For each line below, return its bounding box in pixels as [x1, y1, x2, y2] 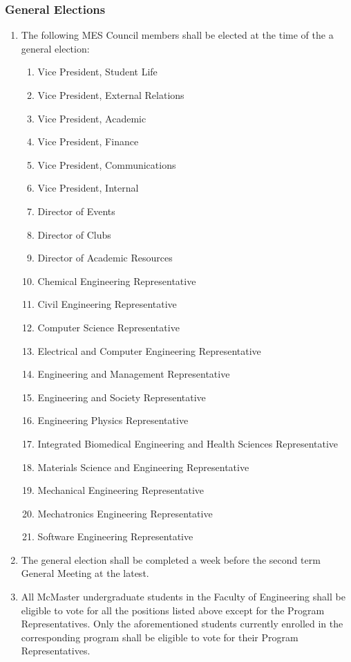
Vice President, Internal [37, 181, 139, 195]
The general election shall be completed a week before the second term [21, 552, 321, 567]
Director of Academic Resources [37, 250, 173, 265]
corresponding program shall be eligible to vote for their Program [21, 629, 298, 644]
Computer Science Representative [37, 320, 180, 334]
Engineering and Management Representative [37, 367, 230, 381]
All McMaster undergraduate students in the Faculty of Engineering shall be [21, 589, 345, 604]
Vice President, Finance [37, 134, 139, 149]
